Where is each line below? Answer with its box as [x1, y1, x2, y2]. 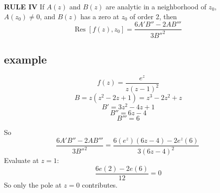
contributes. [82, 180, 118, 190]
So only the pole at [4, 180, 62, 190]
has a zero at [80, 11, 119, 21]
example [4, 51, 47, 66]
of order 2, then [130, 11, 177, 21]
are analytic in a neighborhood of [106, 1, 207, 11]
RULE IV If [4, 1, 44, 11]
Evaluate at [4, 155, 39, 165]
